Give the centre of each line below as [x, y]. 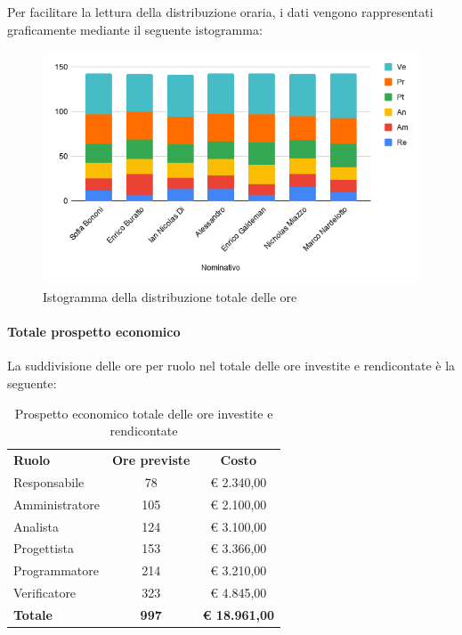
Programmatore [56, 570]
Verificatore [45, 593]
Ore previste [151, 459]
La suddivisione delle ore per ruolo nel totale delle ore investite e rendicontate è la [231, 366]
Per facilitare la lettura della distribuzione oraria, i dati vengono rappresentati [220, 12]
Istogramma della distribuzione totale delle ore [170, 296]
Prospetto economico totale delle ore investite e [144, 413]
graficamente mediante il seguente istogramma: [135, 29]
